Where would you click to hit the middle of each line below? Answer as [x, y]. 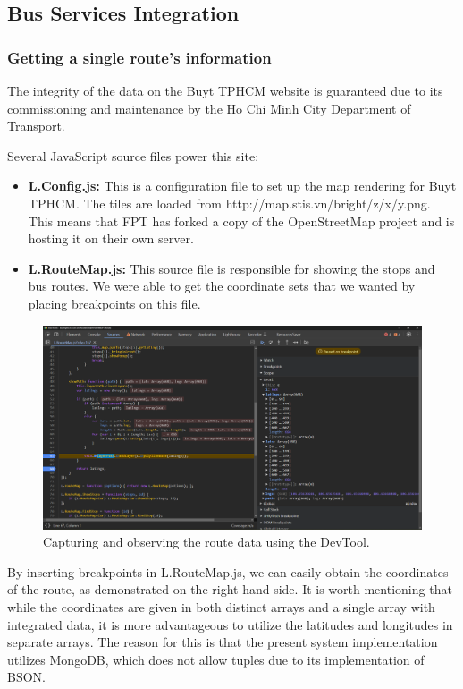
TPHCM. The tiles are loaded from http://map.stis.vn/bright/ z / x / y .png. [229, 203]
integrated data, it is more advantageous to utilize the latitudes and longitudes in [230, 624]
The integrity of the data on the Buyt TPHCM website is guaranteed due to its [225, 90]
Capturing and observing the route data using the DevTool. [206, 542]
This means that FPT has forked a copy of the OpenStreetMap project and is [241, 221]
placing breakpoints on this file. [114, 303]
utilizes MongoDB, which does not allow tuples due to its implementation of [216, 659]
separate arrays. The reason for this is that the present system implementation [223, 642]
